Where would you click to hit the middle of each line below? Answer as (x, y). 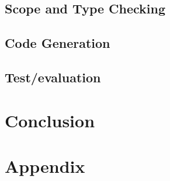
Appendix (45, 166)
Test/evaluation (53, 77)
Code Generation (58, 43)
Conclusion (50, 120)
